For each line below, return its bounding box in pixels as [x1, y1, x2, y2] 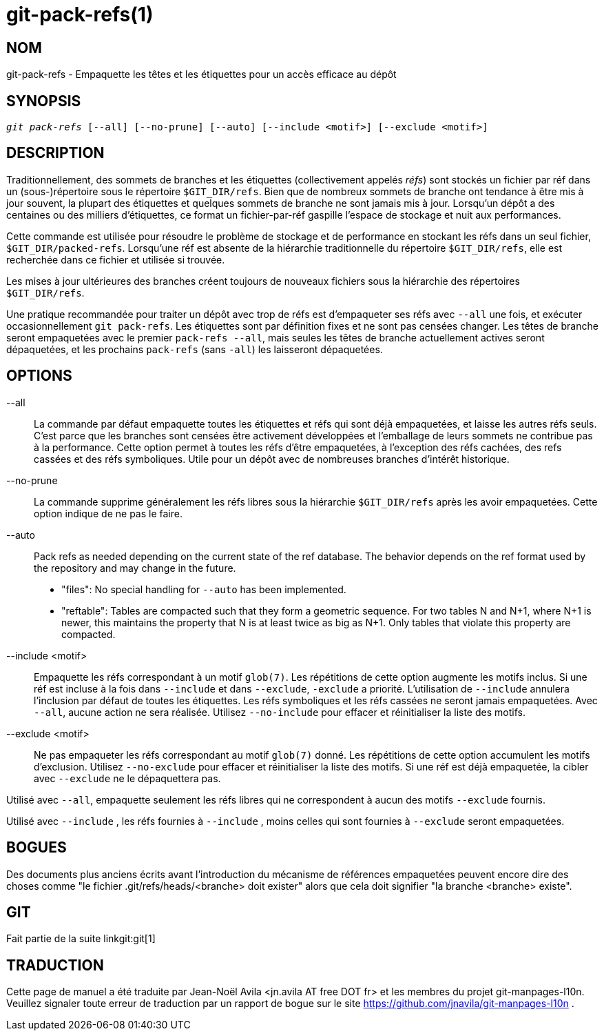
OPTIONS [6, 367, 72, 385]
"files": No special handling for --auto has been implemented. [61, 583, 346, 595]
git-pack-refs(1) [6, 3, 154, 26]
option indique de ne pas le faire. [34, 507, 183, 519]
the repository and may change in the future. [34, 561, 236, 574]
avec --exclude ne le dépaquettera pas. [34, 772, 221, 784]
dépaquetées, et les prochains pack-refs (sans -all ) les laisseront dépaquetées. [6, 343, 383, 355]
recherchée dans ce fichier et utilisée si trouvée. [6, 253, 225, 266]
